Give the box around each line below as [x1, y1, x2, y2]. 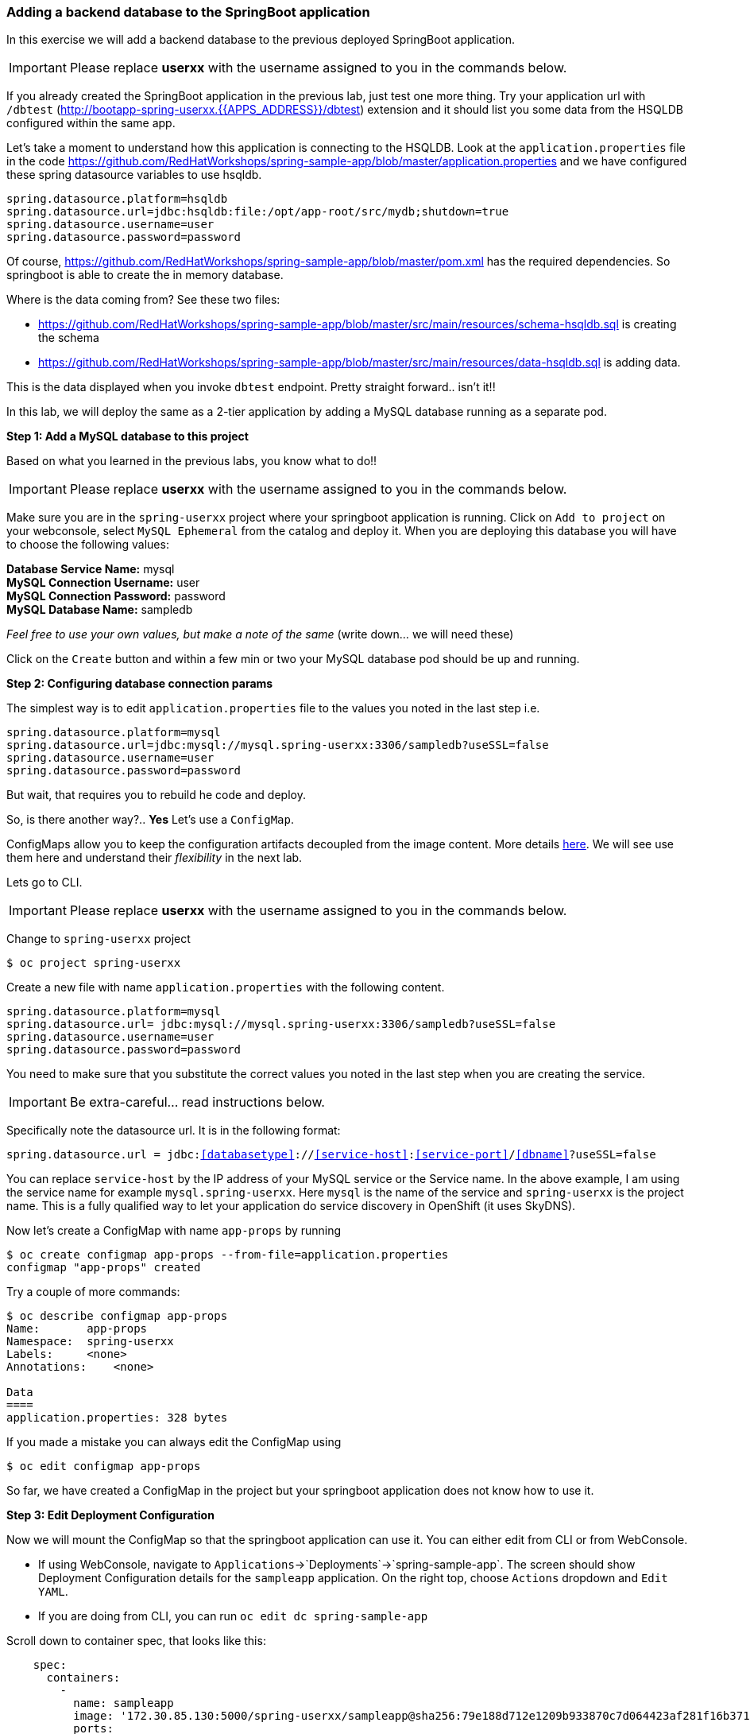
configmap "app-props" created [6, 1261, 201, 1274]
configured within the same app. [6, 116, 176, 130]
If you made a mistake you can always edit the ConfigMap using [6, 1435, 342, 1449]
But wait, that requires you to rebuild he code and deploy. [6, 788, 306, 802]
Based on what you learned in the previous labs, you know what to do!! [6, 454, 377, 468]
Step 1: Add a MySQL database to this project [6, 429, 249, 444]
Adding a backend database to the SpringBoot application [6, 4, 370, 20]
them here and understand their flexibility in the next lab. [6, 851, 303, 865]
